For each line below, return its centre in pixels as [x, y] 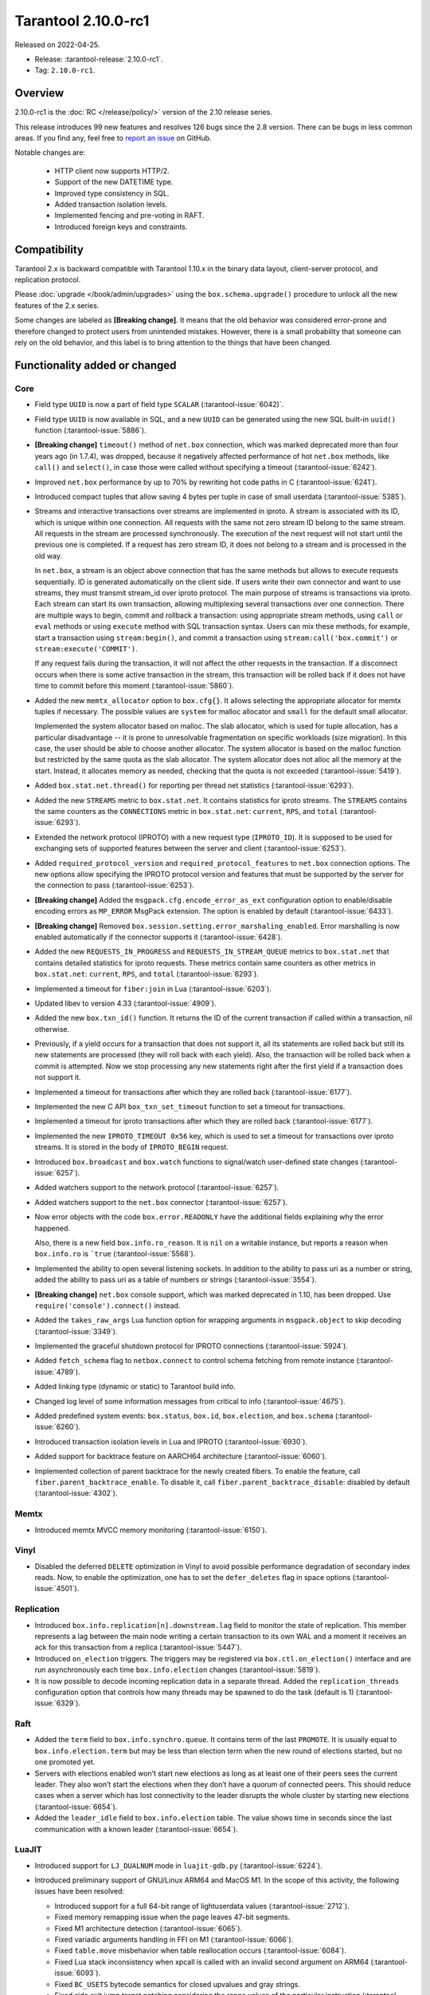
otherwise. [52, 1029]
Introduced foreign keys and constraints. [121, 227]
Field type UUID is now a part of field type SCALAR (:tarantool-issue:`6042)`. [159, 405]
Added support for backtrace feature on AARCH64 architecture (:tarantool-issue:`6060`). [181, 1456]
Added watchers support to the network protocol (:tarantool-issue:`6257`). [157, 1187]
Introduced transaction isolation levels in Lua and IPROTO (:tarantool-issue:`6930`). [171, 1441]
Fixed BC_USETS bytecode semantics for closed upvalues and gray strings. [177, 1984]
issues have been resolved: [80, 1891]
